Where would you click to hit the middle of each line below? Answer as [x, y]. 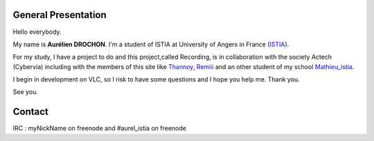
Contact [30, 112]
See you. [25, 92]
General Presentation [60, 15]
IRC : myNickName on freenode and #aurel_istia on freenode [99, 129]
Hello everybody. [37, 32]
